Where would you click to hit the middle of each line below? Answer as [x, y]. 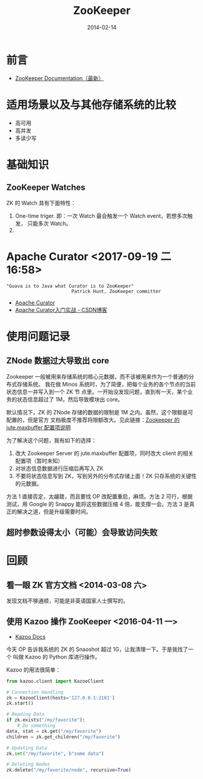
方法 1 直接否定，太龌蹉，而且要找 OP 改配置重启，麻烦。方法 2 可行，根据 [99, 496]
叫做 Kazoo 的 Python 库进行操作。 [57, 656]
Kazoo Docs [30, 636]
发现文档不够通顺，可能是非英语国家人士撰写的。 [67, 601]
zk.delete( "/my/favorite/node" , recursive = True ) [69, 770]
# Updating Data [27, 748]
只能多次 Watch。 [49, 223]
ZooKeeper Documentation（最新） [59, 78]
